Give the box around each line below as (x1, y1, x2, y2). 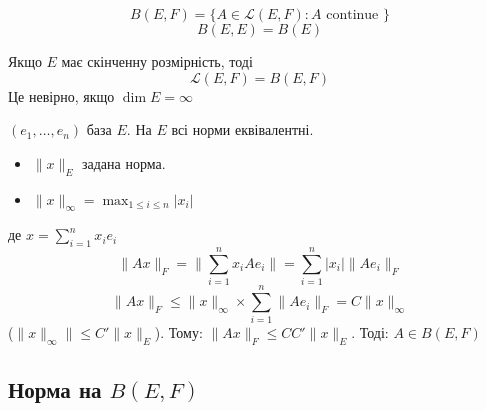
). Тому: (154, 322, 203, 343)
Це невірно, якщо (8, 85, 115, 106)
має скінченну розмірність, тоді (61, 51, 253, 71)
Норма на (8, 373, 102, 404)
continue (326, 8, 379, 22)
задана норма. (81, 152, 166, 173)
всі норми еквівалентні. (171, 119, 314, 140)
